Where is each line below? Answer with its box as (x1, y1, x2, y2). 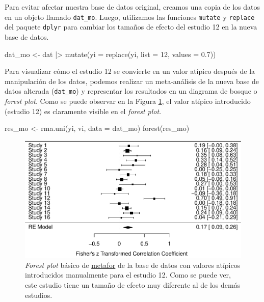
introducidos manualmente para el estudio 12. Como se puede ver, (25, 269, 231, 280)
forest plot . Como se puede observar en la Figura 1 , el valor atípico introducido (5, 95, 251, 106)
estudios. (25, 289, 52, 300)
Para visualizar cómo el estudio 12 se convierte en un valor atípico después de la (5, 66, 255, 76)
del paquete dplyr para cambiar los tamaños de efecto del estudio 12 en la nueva (5, 21, 257, 32)
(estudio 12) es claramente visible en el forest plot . (5, 105, 162, 116)
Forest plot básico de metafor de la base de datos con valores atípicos (25, 259, 241, 270)
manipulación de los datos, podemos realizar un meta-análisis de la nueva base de (5, 75, 259, 86)
